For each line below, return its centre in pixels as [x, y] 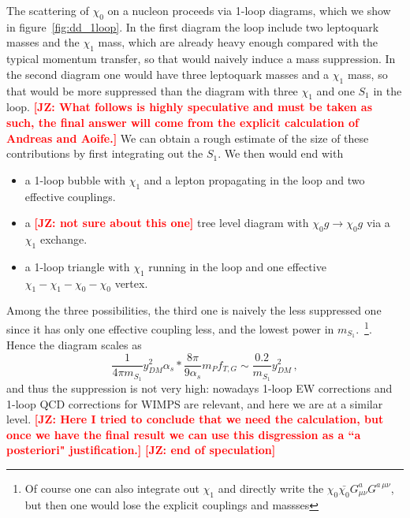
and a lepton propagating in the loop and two [254, 179]
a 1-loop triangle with [77, 266]
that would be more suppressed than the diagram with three [152, 90]
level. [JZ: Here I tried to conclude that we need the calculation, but [195, 419]
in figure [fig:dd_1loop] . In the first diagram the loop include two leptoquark [193, 26]
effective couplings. [70, 196]
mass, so [367, 74]
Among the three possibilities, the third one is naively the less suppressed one [194, 310]
